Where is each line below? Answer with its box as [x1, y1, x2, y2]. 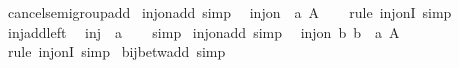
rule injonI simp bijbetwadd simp [7, 41, 226, 62]
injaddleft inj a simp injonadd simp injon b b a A [7, 21, 400, 42]
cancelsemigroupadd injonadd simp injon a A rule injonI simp [7, 2, 452, 22]
